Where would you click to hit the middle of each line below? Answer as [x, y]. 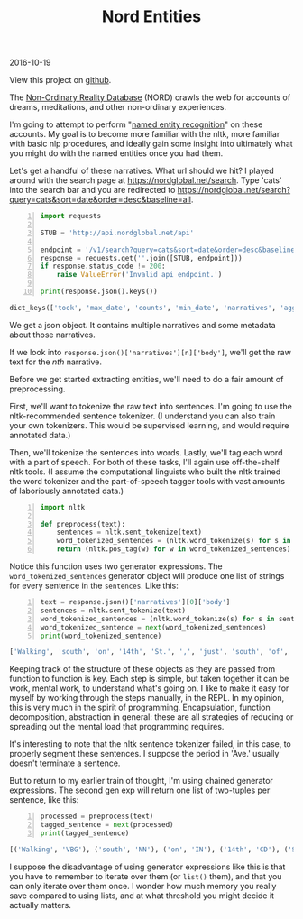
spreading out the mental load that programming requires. [117, 727]
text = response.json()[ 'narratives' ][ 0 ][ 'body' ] [135, 602]
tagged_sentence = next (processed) [107, 825]
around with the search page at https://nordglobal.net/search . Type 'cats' [146, 180]
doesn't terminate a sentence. [65, 763]
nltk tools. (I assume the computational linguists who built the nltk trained [145, 472]
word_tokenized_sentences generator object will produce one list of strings [147, 576]
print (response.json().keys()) [99, 292]
